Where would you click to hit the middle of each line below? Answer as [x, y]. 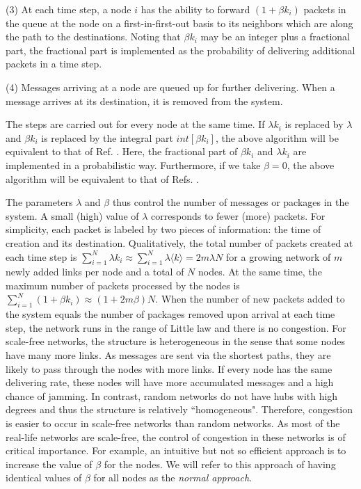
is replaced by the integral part [107, 137]
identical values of [44, 478]
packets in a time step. [54, 64]
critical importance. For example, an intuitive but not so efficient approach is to [176, 450]
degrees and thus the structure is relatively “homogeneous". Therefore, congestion [179, 409]
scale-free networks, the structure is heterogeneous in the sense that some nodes [176, 341]
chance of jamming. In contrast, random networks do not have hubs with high [172, 395]
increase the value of [49, 464]
